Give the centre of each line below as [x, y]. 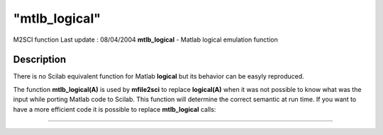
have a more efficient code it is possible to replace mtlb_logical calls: [115, 109]
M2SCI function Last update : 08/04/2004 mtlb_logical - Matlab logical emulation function [145, 40]
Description [40, 60]
